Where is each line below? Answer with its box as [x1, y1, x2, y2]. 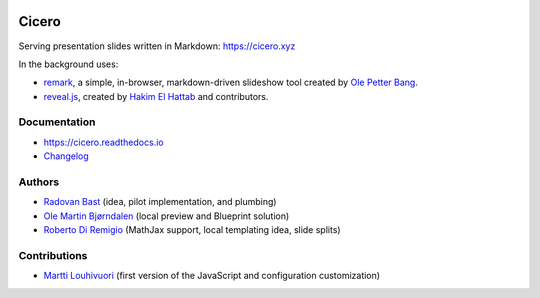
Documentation [18, 115, 96, 129]
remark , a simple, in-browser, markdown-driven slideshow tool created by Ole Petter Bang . [43, 76, 419, 89]
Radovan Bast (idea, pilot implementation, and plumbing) [43, 196, 277, 208]
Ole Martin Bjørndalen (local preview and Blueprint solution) [43, 210, 290, 222]
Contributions [18, 248, 88, 262]
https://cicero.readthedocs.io [43, 136, 164, 148]
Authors [18, 175, 60, 189]
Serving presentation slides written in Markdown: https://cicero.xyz [18, 40, 296, 52]
